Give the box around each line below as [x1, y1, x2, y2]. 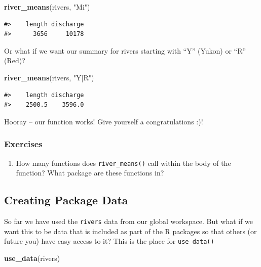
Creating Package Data [4, 192, 128, 208]
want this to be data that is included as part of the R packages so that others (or [4, 226, 257, 236]
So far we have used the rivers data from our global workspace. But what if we [4, 216, 253, 227]
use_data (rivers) [4, 252, 60, 263]
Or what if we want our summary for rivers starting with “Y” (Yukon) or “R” [4, 45, 246, 56]
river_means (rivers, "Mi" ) [4, 2, 90, 12]
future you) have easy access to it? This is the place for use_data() [4, 236, 214, 246]
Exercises [4, 138, 43, 150]
